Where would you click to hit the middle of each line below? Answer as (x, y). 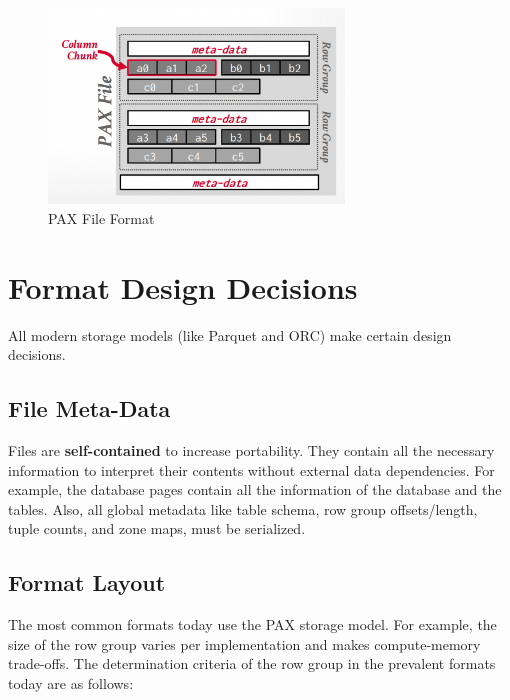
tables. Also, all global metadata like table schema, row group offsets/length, (243, 508)
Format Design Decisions (183, 286)
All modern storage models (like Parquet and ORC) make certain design (230, 334)
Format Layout (87, 582)
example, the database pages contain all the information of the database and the (255, 489)
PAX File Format (101, 217)
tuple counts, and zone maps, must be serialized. (157, 528)
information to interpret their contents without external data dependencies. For (251, 469)
